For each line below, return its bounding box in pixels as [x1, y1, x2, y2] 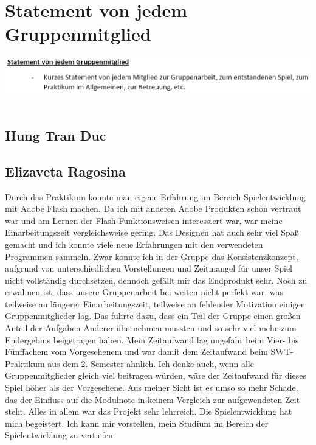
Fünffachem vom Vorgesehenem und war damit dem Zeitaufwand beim [5, 345, 268, 358]
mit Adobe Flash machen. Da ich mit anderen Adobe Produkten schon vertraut [5, 202, 301, 215]
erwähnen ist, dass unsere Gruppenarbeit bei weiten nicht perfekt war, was [5, 286, 284, 298]
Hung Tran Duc [5, 125, 106, 144]
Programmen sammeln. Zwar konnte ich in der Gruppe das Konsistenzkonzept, [5, 250, 298, 262]
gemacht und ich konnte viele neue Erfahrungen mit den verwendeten [5, 237, 263, 250]
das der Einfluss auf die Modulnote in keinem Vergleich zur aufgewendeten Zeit [5, 393, 300, 405]
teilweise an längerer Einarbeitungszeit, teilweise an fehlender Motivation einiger [5, 297, 304, 310]
